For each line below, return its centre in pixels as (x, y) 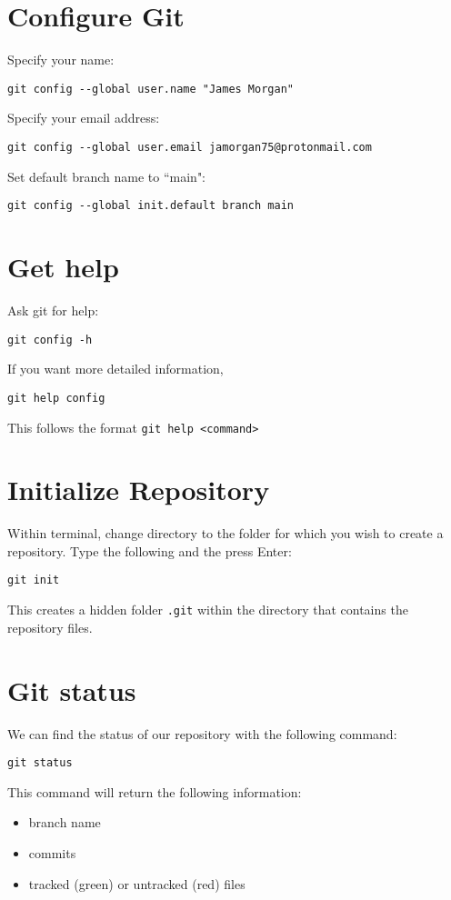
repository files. (50, 627)
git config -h (50, 340)
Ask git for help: (53, 310)
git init (34, 580)
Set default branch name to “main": (107, 176)
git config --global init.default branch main (150, 206)
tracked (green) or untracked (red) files (137, 883)
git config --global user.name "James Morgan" (150, 89)
